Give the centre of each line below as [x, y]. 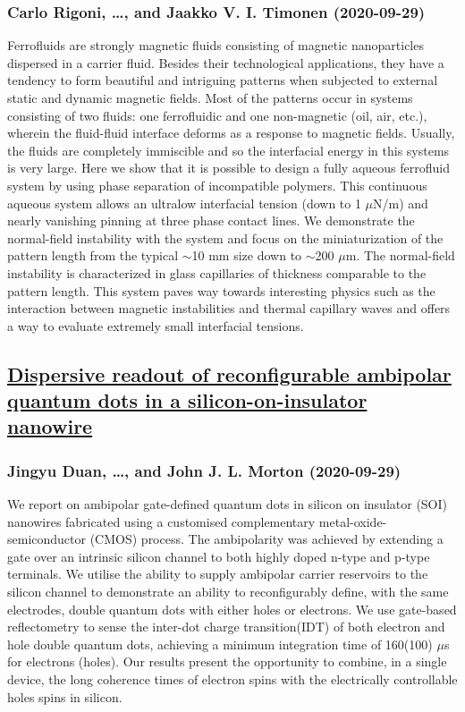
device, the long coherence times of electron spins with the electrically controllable [232, 679]
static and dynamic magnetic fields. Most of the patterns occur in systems [210, 97]
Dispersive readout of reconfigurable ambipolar [229, 373]
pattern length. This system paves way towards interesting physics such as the [221, 290]
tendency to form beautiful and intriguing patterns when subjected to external [223, 80]
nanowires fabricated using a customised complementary [161, 521]
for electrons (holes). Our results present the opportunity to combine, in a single [227, 661]
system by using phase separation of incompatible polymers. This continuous [217, 185]
